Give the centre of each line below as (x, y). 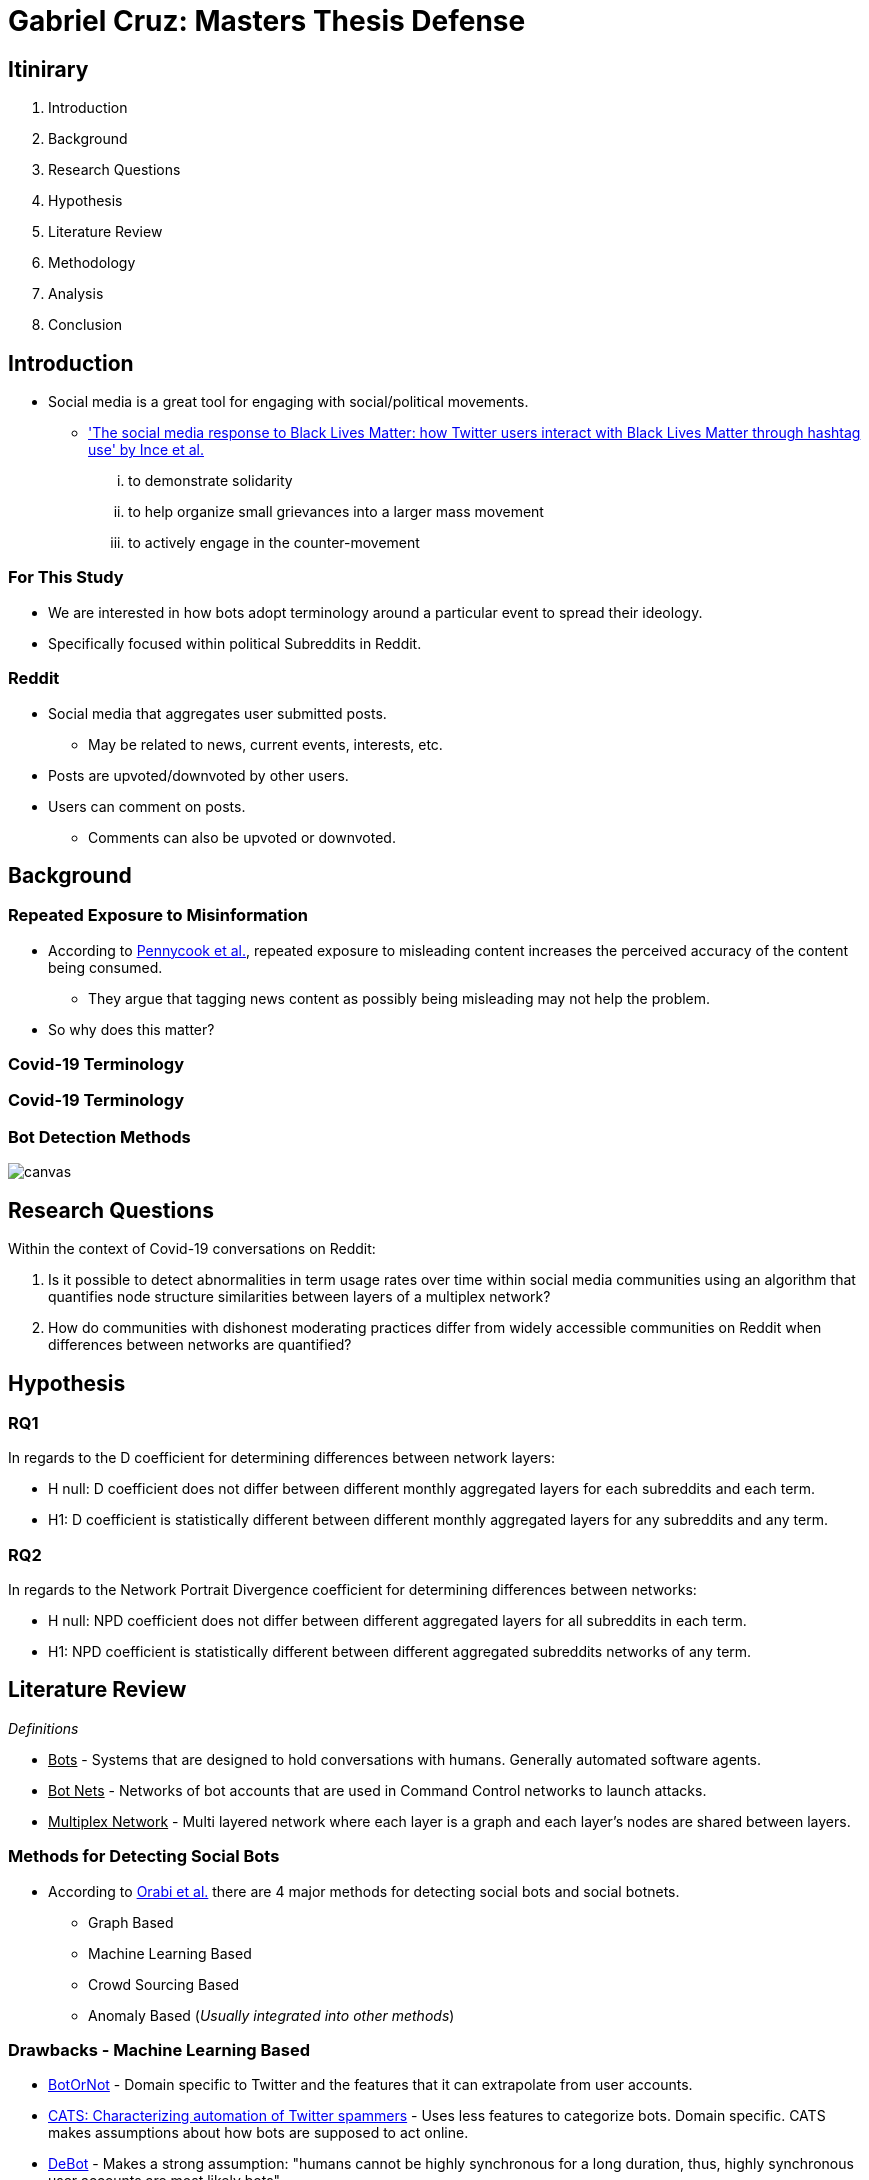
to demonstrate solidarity (210, 481)
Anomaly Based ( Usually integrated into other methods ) (271, 2015)
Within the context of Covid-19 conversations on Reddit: (192, 1249)
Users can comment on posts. (147, 806)
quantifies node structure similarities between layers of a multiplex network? (299, 1297)
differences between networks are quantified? (200, 1345)
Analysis (76, 294)
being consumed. (105, 967)
